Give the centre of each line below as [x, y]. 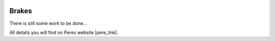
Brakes [21, 11]
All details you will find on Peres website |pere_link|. [64, 32]
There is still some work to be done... [48, 23]
